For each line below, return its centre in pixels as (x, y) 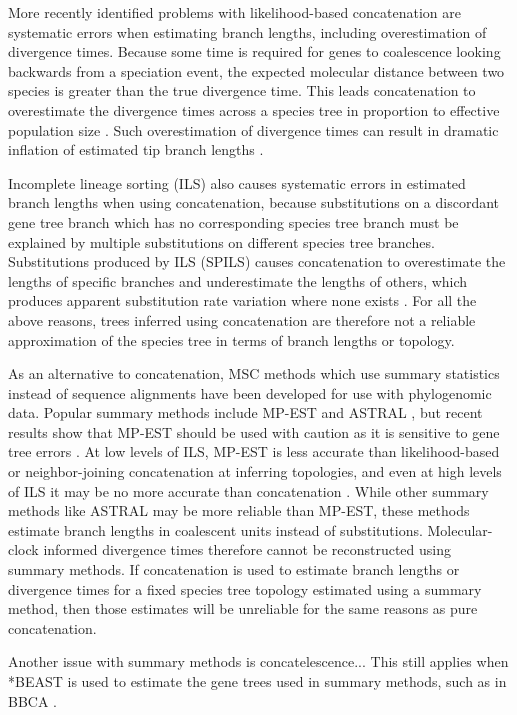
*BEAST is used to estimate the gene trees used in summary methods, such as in (257, 681)
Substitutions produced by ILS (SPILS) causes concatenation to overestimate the (257, 261)
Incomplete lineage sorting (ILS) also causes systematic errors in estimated (237, 182)
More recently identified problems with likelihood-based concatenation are (234, 12)
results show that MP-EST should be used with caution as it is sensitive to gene (254, 431)
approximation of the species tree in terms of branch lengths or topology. (231, 339)
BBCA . (33, 700)
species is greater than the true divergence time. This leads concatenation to (242, 90)
